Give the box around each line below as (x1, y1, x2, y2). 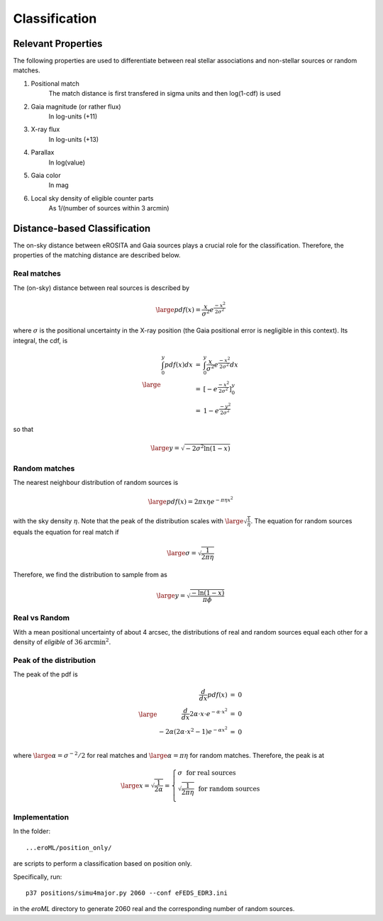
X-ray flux (30, 125, 60, 134)
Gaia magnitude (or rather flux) (30, 102, 121, 111)
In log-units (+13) (48, 135, 99, 143)
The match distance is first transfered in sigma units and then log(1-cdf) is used (48, 89, 282, 98)
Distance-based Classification (13, 222, 151, 234)
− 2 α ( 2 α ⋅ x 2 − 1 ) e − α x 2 (158, 725, 228, 736)
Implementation (13, 813, 70, 822)
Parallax (30, 148, 55, 157)
